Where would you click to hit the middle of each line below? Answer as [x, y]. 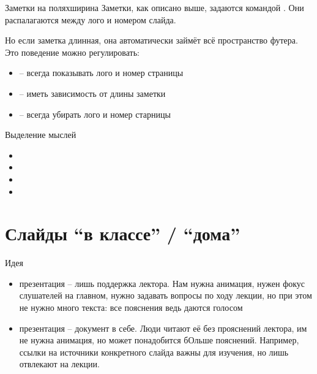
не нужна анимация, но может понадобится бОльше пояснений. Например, [159, 340]
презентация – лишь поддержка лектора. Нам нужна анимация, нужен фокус [162, 283]
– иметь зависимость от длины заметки [92, 93]
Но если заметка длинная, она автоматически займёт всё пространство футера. [151, 40]
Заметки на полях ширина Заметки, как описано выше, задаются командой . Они [155, 7]
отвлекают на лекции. [59, 364]
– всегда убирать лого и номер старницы [95, 114]
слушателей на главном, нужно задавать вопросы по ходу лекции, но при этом [166, 295]
